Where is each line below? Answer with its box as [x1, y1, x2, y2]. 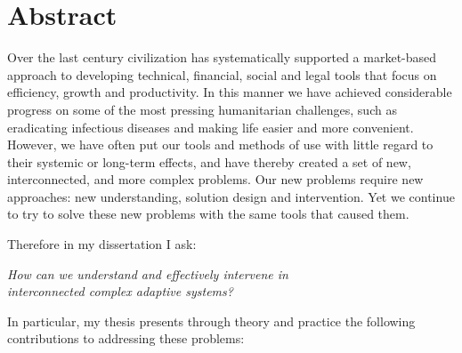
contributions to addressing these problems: [7, 329, 245, 348]
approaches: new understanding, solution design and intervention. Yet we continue [7, 187, 455, 205]
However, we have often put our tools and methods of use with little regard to [7, 135, 434, 154]
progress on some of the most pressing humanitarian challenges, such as [7, 100, 397, 118]
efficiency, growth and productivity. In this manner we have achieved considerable [7, 83, 452, 101]
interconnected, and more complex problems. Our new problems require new [7, 170, 424, 189]
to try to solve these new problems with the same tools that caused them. [7, 205, 409, 223]
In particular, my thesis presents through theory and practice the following [7, 311, 416, 330]
